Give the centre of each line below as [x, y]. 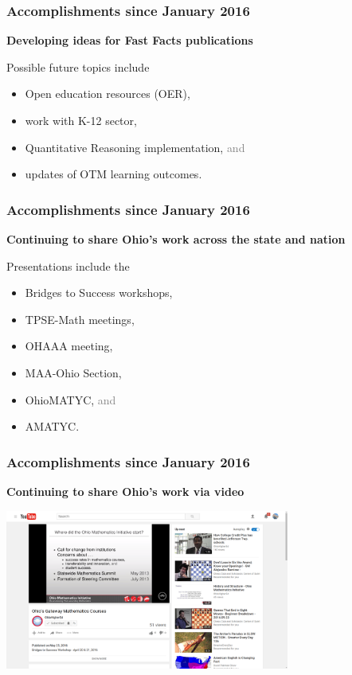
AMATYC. [52, 426]
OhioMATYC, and [70, 399]
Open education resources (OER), [108, 94]
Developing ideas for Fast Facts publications [130, 40]
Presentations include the [68, 265]
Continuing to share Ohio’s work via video [125, 491]
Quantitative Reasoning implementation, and [135, 147]
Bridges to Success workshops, [99, 293]
